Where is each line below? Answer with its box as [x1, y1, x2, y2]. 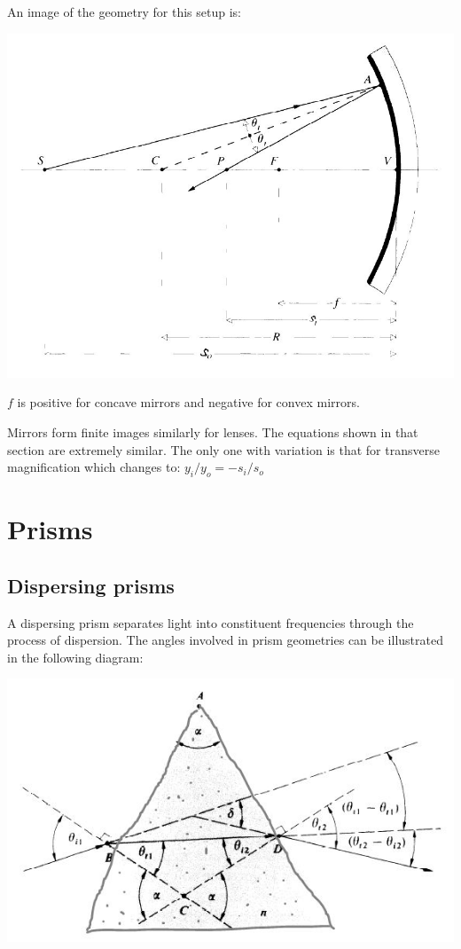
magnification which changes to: [7, 458, 181, 476]
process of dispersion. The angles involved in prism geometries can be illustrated [7, 631, 443, 649]
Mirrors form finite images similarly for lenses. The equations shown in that [7, 422, 418, 441]
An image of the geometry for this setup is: [7, 3, 241, 20]
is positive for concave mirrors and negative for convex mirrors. [17, 393, 360, 412]
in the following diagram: [7, 647, 144, 666]
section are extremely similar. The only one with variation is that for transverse [7, 440, 440, 459]
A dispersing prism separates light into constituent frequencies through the [7, 613, 414, 631]
